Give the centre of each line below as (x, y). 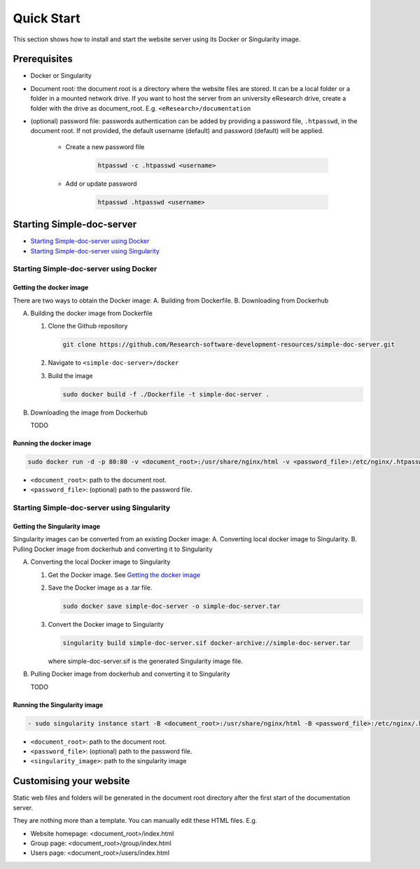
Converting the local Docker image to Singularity (100, 562)
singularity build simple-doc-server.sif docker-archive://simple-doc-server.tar (207, 643)
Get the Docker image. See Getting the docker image (124, 575)
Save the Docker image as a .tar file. (100, 588)
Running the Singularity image (58, 704)
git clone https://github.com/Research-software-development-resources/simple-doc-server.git (229, 345)
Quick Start (47, 18)
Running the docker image (52, 443)
